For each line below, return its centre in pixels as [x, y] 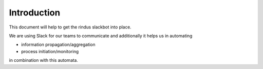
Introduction [35, 13]
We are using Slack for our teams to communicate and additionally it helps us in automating [101, 36]
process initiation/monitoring [50, 51]
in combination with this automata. [43, 60]
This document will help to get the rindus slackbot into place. [70, 27]
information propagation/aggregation [58, 45]
